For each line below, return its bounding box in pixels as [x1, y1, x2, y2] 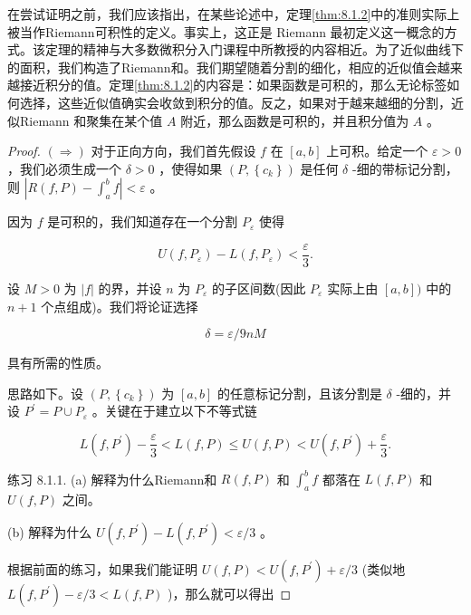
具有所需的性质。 [7, 353, 109, 372]
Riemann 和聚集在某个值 [19, 111, 163, 130]
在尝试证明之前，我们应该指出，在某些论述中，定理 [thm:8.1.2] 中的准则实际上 [7, 5, 460, 23]
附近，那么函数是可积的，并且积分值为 [180, 111, 409, 130]
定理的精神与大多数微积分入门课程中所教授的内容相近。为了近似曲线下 [44, 40, 464, 59]
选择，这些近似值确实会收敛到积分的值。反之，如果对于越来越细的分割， [19, 92, 451, 111]
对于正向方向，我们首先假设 [91, 141, 256, 160]
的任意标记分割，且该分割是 [216, 383, 382, 402]
